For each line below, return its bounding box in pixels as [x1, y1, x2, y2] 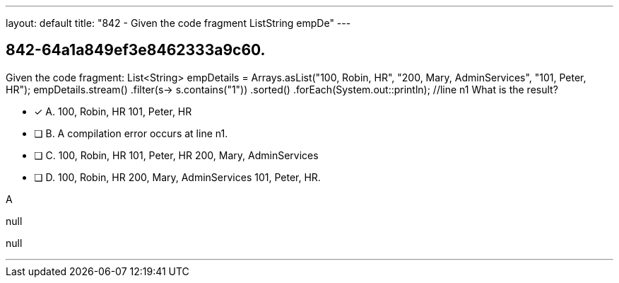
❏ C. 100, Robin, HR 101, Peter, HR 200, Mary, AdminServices [34, 149, 319, 161]
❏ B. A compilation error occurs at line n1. [34, 127, 228, 139]
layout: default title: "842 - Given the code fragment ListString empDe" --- [6, 17, 351, 29]
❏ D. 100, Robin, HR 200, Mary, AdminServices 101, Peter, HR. [34, 171, 321, 183]
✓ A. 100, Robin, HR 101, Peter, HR [34, 105, 192, 117]
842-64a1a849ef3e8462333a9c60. [6, 41, 266, 59]
